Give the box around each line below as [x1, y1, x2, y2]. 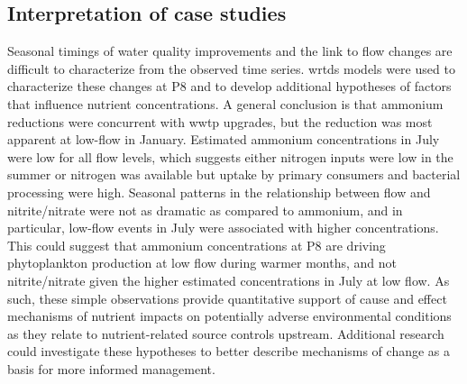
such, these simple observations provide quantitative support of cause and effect [7, 288, 447, 307]
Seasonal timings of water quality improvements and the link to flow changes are [7, 41, 453, 60]
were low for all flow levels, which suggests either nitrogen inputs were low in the [7, 147, 453, 166]
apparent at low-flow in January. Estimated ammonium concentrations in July [7, 130, 440, 149]
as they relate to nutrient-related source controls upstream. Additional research [7, 324, 444, 343]
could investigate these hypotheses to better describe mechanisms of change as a [7, 342, 451, 361]
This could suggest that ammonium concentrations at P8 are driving [7, 235, 386, 254]
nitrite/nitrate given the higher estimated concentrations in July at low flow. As [7, 270, 450, 289]
